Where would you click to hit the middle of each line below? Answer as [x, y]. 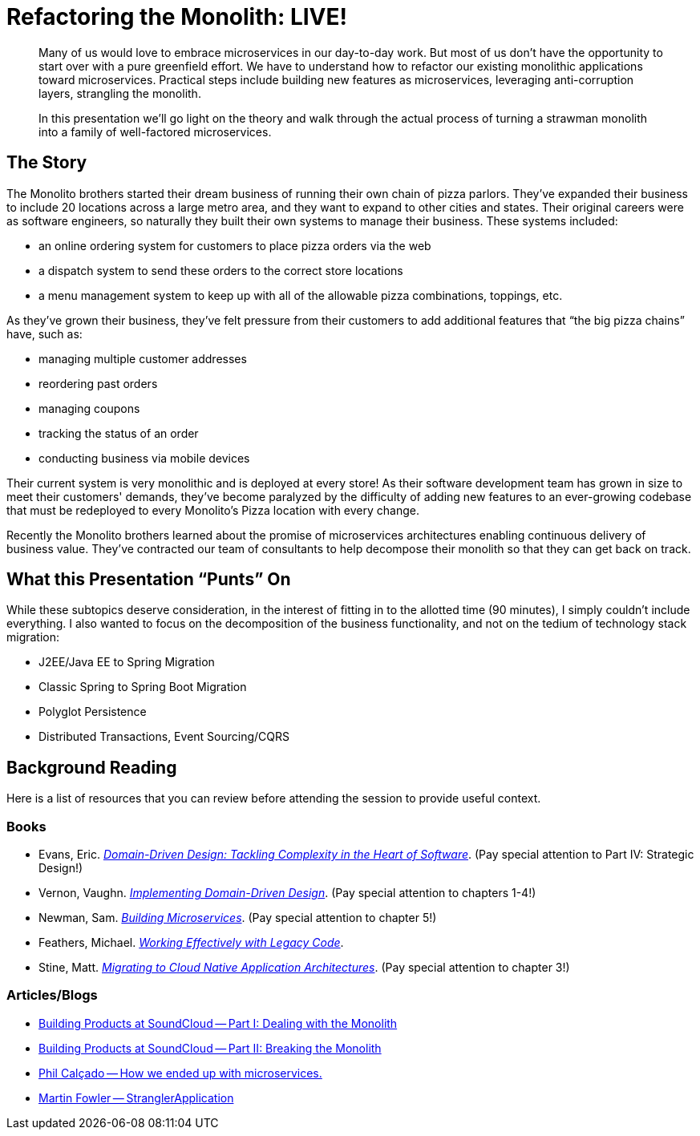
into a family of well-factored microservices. [155, 131]
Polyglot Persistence [93, 712]
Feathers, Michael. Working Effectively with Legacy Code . [191, 943]
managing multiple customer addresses [143, 358]
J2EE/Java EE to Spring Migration [127, 662]
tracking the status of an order [119, 433]
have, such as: [45, 334]
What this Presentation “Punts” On [149, 580]
